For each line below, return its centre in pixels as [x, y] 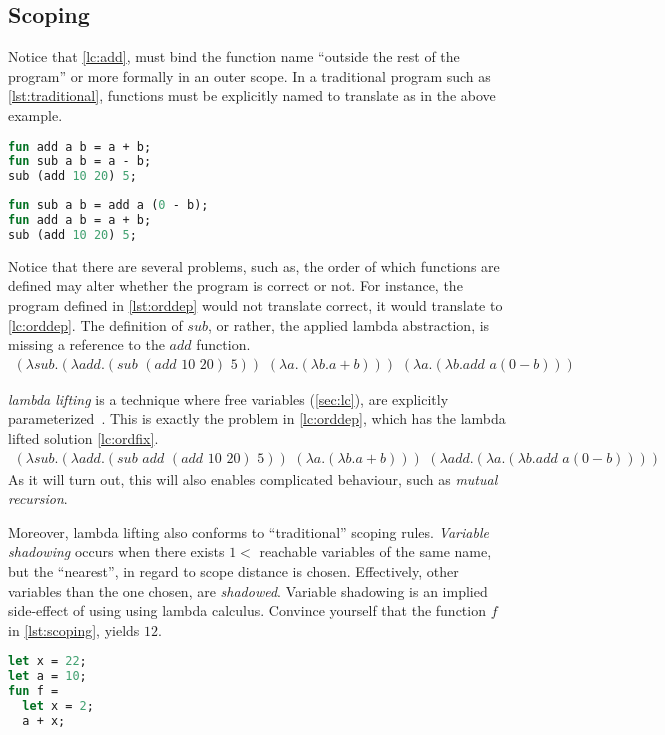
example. [35, 114]
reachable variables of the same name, [375, 551]
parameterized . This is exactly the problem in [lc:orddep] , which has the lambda [257, 418]
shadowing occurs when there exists [116, 551]
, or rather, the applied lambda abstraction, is [348, 324]
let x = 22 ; [47, 661]
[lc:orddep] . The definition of [95, 324]
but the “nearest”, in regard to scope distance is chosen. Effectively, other [233, 571]
